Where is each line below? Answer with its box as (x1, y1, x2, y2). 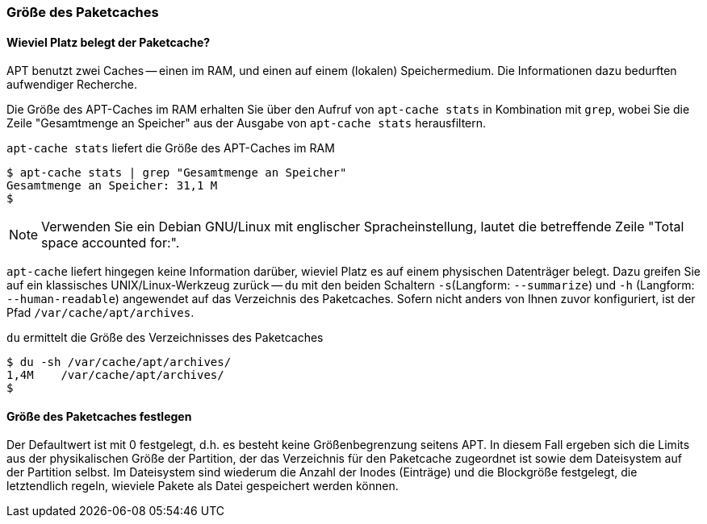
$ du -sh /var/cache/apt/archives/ (6, 356, 232, 369)
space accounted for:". (41, 235, 180, 252)
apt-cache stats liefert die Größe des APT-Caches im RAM (6, 141, 335, 156)
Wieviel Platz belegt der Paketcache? (6, 35, 211, 49)
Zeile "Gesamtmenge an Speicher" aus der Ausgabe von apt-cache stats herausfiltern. (6, 116, 487, 131)
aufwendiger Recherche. (6, 77, 137, 92)
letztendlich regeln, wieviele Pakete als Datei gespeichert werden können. (6, 479, 399, 493)
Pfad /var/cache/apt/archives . (6, 306, 195, 320)
